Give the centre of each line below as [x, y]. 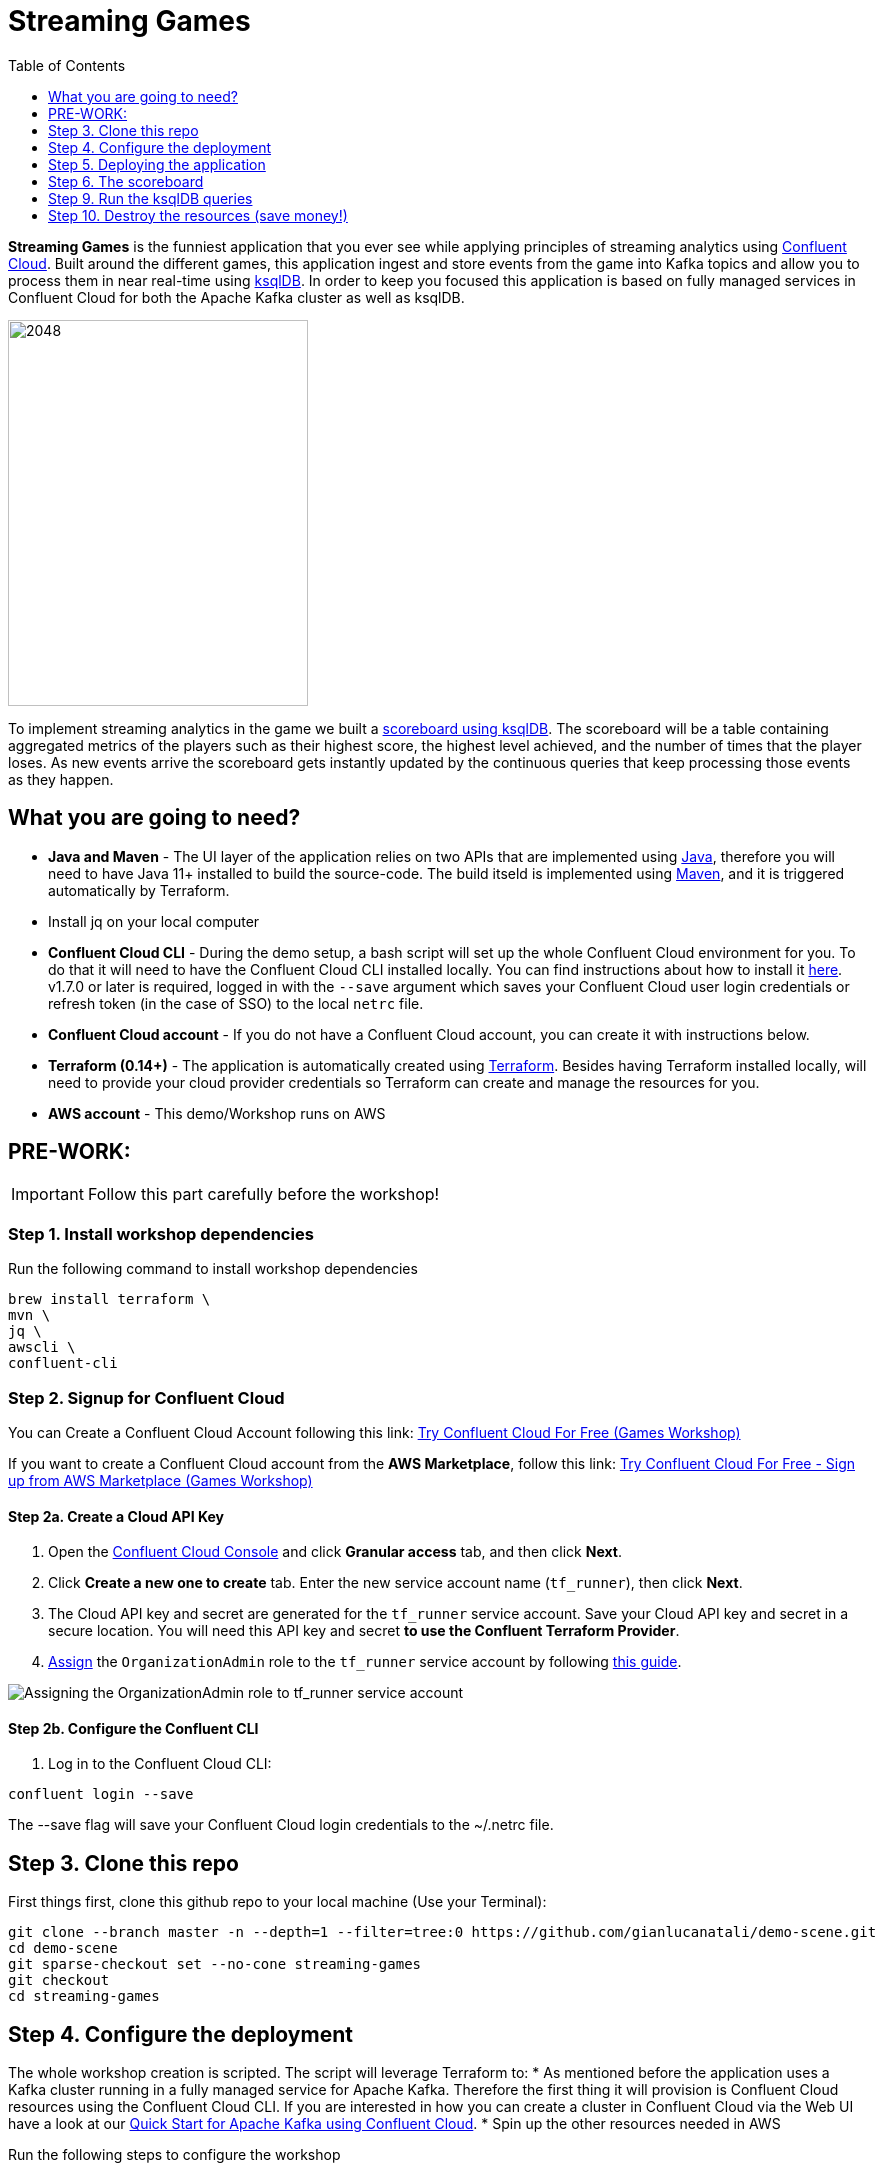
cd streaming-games [84, 1996]
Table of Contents [67, 65]
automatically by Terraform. [139, 890]
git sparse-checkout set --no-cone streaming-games [215, 1964]
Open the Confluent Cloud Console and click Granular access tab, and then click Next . [335, 1552]
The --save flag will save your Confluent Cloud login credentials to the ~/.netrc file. [281, 1825]
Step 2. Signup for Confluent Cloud [146, 1397]
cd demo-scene [63, 1948]
